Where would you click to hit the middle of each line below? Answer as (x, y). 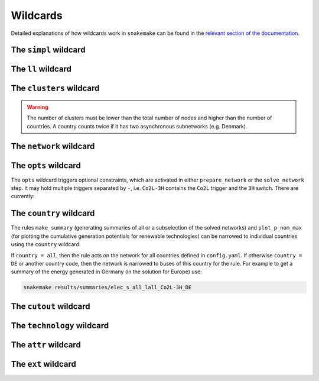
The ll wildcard (41, 69)
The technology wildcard (60, 325)
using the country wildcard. (46, 244)
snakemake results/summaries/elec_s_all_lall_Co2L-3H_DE (108, 288)
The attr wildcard (46, 345)
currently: (23, 196)
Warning (38, 107)
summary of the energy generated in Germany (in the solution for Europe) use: (106, 272)
